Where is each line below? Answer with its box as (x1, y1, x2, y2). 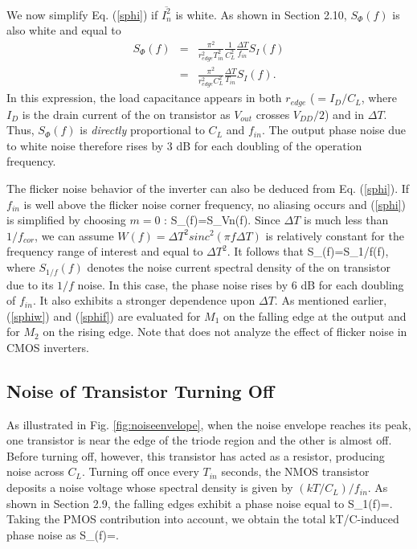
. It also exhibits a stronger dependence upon (32, 292, 256, 309)
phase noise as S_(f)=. (6, 526, 119, 543)
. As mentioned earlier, (274, 292, 387, 309)
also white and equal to (6, 22, 121, 39)
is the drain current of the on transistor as (22, 105, 231, 122)
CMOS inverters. (6, 338, 89, 355)
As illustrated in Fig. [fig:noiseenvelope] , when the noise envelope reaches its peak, (6, 416, 411, 432)
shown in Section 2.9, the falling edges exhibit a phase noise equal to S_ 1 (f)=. (6, 494, 393, 511)
